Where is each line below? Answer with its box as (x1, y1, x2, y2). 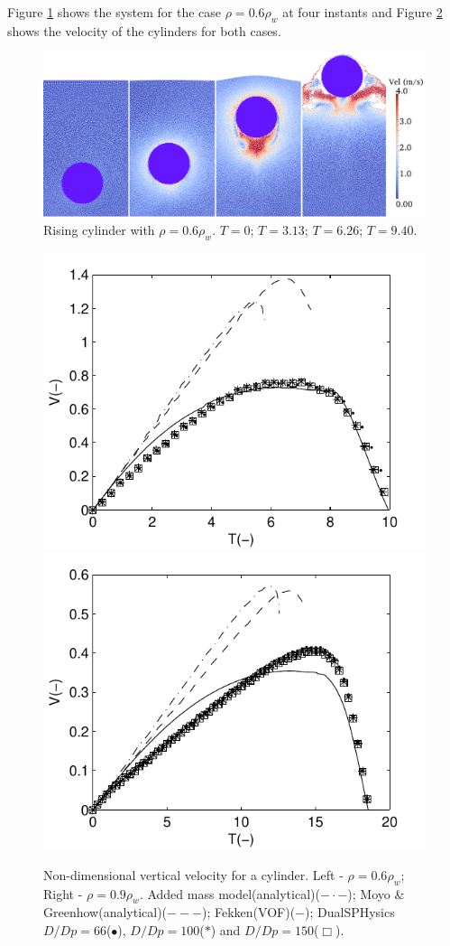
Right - (43, 884, 83, 903)
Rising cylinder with (43, 220, 155, 239)
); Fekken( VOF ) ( (202, 903, 296, 922)
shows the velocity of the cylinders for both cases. (7, 21, 281, 40)
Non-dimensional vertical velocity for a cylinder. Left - (43, 865, 344, 884)
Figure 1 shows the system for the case (7, 3, 222, 21)
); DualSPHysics (305, 903, 395, 922)
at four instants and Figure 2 (282, 3, 443, 21)
